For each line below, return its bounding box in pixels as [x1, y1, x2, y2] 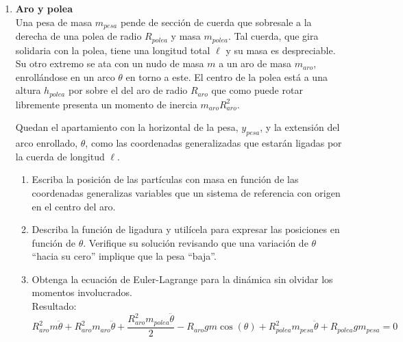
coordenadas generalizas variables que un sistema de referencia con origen [32, 185, 341, 199]
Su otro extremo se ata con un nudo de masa [15, 56, 204, 71]
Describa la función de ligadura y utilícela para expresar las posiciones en [32, 222, 340, 236]
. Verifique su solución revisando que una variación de [83, 235, 308, 249]
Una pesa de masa [15, 14, 93, 29]
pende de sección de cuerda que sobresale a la [120, 14, 312, 29]
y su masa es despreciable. [225, 42, 336, 57]
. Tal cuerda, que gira [228, 29, 319, 43]
